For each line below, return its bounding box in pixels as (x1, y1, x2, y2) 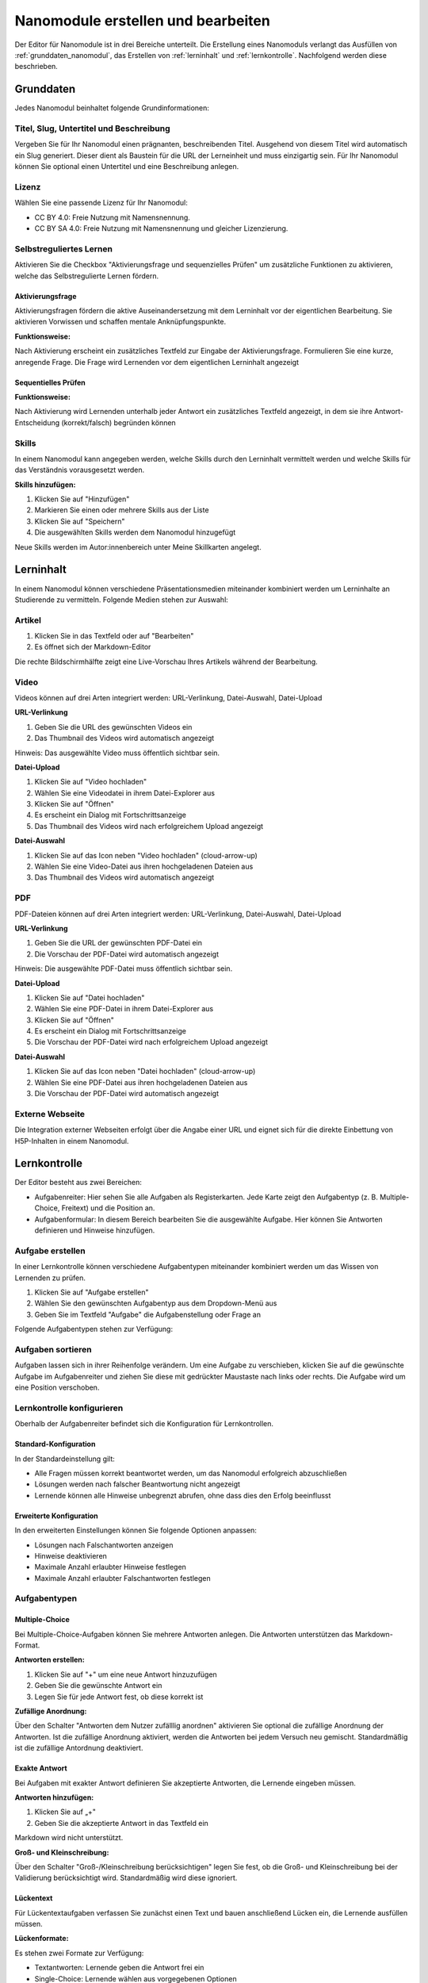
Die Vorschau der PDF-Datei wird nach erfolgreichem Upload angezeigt (34, 1038, 269, 1047)
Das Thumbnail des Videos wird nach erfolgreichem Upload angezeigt (34, 821, 264, 830)
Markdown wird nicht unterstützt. (14, 1833, 124, 1843)
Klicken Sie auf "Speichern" (34, 516, 126, 526)
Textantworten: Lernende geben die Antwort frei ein (34, 1963, 204, 1973)
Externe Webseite (14, 1108, 85, 1119)
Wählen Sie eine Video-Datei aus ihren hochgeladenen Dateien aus (34, 861, 254, 872)
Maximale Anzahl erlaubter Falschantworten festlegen (34, 1573, 211, 1582)
